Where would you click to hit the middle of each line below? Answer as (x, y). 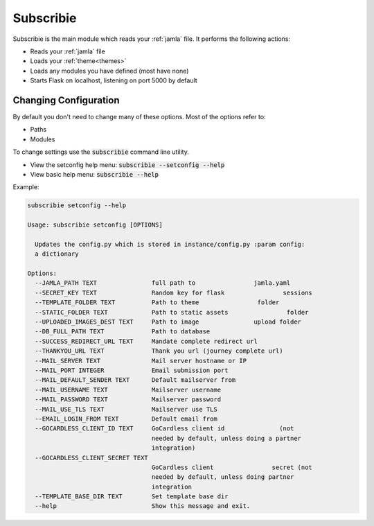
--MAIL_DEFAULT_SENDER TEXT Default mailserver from (135, 380)
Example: (26, 187)
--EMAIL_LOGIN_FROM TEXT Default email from (126, 419)
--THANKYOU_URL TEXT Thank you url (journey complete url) (159, 351)
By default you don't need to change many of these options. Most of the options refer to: (139, 117)
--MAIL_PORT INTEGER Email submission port (132, 370)
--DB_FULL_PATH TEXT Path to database (123, 332)
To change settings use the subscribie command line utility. (101, 152)
